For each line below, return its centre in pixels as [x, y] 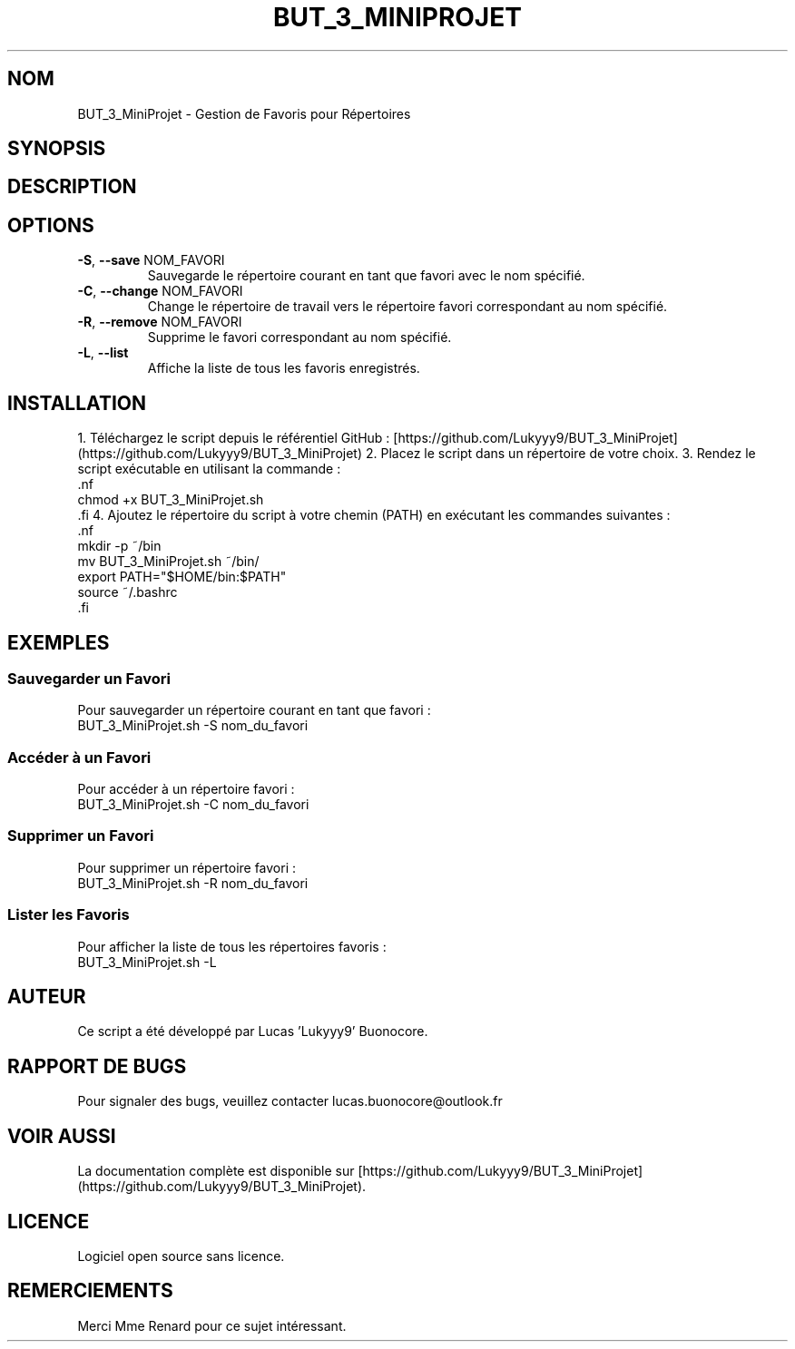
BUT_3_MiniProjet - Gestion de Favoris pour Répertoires [244, 113]
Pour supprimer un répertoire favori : [187, 867]
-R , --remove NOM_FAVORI [160, 322]
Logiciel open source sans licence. [181, 1256]
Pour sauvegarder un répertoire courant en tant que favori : [254, 710]
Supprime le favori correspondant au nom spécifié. [299, 337]
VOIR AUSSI [62, 1136]
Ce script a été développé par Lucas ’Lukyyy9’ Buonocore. [253, 1031]
